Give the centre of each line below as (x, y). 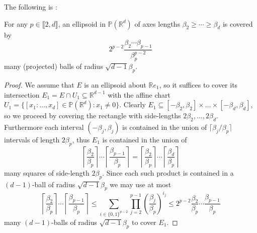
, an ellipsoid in (82, 23)
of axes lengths (157, 23)
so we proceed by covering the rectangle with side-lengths (93, 115)
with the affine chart (139, 94)
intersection (22, 94)
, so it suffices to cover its (198, 84)
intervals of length (32, 139)
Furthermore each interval (44, 127)
